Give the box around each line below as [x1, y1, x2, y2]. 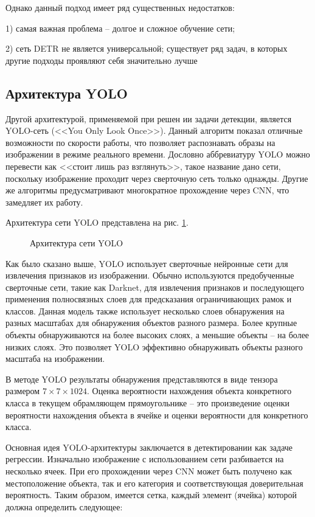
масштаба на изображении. [5, 352, 105, 365]
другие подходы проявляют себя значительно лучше [5, 54, 198, 66]
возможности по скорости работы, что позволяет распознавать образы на [5, 136, 275, 148]
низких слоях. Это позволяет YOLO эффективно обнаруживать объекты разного [5, 340, 303, 353]
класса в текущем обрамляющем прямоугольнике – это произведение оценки [5, 397, 289, 409]
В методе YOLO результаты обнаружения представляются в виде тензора [5, 372, 278, 385]
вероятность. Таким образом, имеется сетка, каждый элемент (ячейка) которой [5, 488, 297, 501]
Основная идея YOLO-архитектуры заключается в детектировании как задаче [5, 440, 293, 453]
